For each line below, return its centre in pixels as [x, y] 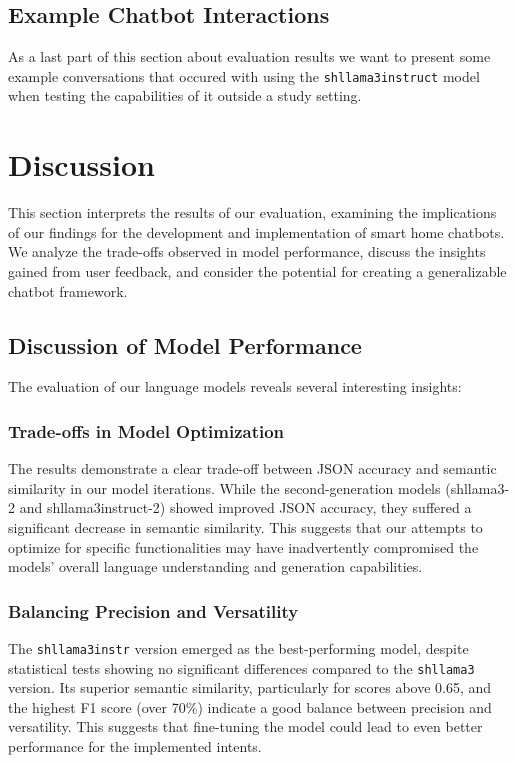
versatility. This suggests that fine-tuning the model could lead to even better [245, 726]
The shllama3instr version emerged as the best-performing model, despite [238, 647]
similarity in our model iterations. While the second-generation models [224, 487]
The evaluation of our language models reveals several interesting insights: [235, 386]
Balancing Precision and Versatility [153, 610]
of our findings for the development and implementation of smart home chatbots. [256, 231]
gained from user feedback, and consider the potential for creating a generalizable [257, 270]
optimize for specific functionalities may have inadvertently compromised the [243, 546]
